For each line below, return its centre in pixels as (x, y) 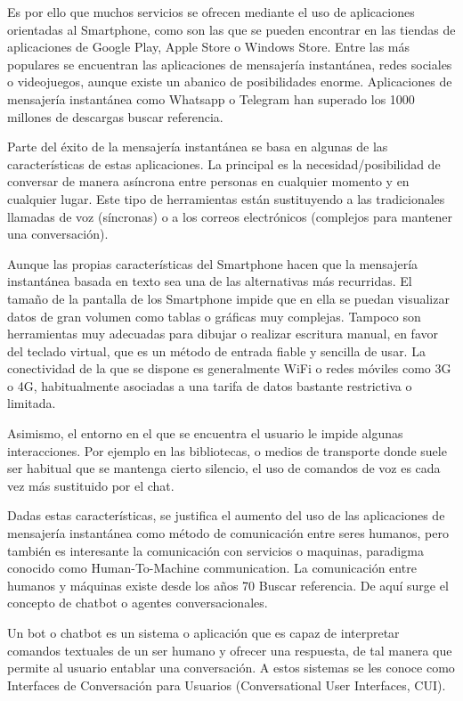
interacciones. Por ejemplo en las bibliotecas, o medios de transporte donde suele (227, 450)
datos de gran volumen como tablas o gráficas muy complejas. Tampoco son (214, 316)
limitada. (32, 403)
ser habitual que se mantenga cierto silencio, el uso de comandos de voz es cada (224, 468)
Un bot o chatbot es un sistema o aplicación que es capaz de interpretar (203, 632)
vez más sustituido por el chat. (91, 485)
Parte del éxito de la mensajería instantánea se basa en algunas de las (198, 147)
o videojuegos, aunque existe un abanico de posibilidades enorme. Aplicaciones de (230, 82)
